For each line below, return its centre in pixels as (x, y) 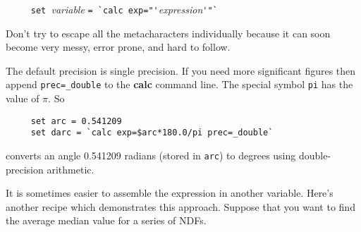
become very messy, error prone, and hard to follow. (118, 47)
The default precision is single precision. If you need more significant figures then (181, 70)
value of (23, 98)
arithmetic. (71, 169)
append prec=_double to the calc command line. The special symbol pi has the (179, 84)
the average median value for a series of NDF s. (106, 220)
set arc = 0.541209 (76, 121)
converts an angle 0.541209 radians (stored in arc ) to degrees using (151, 155)
